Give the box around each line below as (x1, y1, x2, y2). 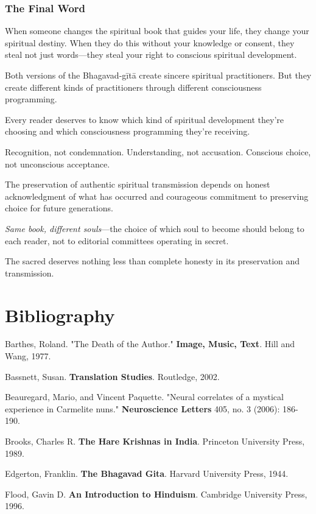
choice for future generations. (5, 202, 113, 214)
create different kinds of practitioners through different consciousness (5, 80, 262, 93)
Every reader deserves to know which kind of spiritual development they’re (5, 113, 284, 125)
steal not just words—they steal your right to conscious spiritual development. (5, 48, 297, 61)
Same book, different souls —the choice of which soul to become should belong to (5, 222, 304, 234)
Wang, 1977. (5, 350, 51, 362)
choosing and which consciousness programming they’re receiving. (5, 125, 250, 138)
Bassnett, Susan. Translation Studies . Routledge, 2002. (5, 370, 220, 382)
